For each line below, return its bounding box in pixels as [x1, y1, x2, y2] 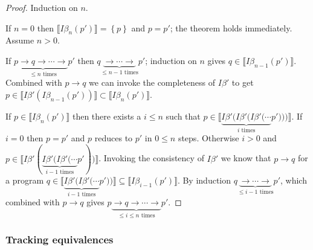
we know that [221, 152, 271, 164]
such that [166, 110, 201, 123]
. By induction [177, 173, 231, 186]
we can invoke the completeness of [89, 76, 216, 89]
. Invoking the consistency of [98, 152, 204, 164]
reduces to [94, 132, 133, 144]
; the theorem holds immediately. [170, 21, 292, 34]
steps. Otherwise [178, 132, 239, 144]
